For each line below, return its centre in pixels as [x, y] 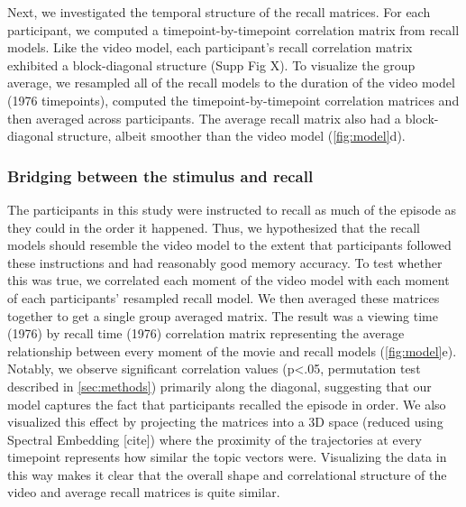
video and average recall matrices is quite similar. [144, 492]
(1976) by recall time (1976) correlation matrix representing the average [206, 333]
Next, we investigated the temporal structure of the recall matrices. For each [219, 12]
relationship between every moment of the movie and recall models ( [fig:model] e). [232, 350]
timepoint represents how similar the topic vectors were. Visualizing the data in [227, 457]
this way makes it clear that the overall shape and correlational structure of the [227, 474]
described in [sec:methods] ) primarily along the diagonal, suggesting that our [219, 386]
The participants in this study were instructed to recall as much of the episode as [232, 209]
